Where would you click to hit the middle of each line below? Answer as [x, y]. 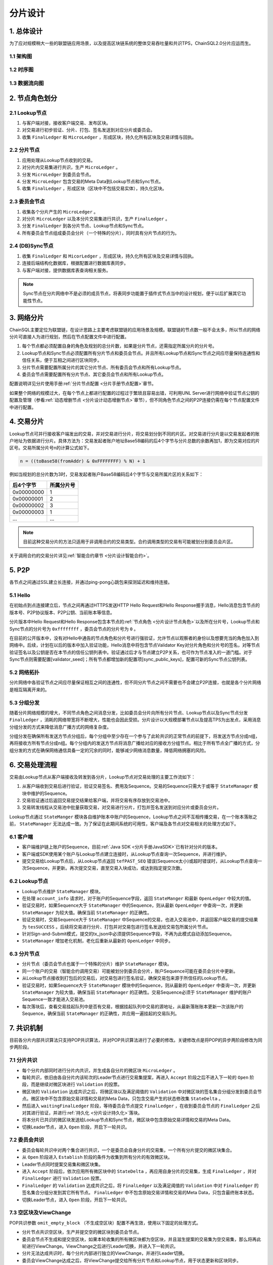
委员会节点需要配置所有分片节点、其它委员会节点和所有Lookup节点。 [94, 374]
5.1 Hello [20, 596]
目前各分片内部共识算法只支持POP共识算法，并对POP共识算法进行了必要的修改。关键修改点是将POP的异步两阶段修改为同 [136, 1040]
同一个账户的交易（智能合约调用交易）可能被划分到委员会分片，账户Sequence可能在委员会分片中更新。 [130, 971]
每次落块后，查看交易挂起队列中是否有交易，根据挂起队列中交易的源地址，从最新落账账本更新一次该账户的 [133, 1006]
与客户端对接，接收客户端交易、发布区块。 [66, 123]
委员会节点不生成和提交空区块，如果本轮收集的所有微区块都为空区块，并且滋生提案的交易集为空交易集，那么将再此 [142, 1239]
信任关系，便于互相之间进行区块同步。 [62, 360]
